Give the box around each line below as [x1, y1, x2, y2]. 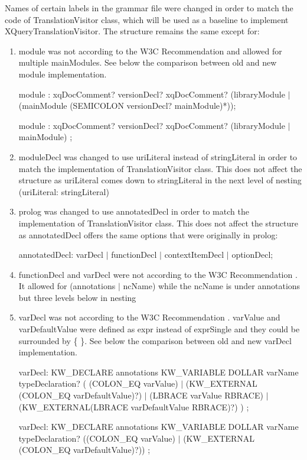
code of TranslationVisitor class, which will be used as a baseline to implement [5, 13, 289, 25]
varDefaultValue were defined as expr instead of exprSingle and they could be [18, 323, 300, 335]
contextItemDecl [164, 248, 224, 261]
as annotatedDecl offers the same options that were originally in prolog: [18, 228, 278, 241]
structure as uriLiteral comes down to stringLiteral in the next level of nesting [18, 174, 302, 186]
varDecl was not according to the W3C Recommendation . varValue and [18, 311, 280, 323]
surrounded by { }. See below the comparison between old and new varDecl [18, 334, 292, 346]
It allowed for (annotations [18, 280, 116, 292]
